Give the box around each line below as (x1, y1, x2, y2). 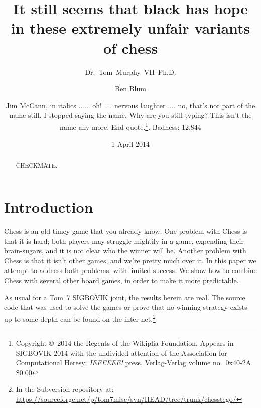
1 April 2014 (111, 139, 150, 149)
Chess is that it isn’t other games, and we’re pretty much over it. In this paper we (4, 255, 256, 265)
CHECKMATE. (16, 161, 58, 169)
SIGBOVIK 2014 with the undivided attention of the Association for (16, 347, 227, 358)
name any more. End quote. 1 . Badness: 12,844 (60, 120, 201, 132)
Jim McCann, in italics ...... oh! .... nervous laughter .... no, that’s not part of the (6, 100, 255, 110)
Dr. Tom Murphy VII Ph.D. (85, 66, 176, 77)
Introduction (4, 197, 93, 217)
